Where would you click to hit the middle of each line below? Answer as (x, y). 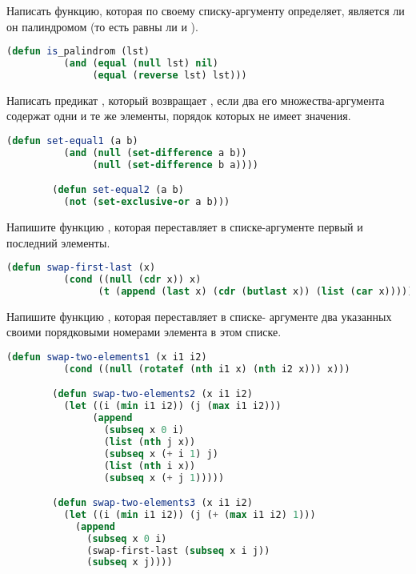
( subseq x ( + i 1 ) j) (161, 454)
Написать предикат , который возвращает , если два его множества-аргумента (196, 100)
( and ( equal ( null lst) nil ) (141, 64)
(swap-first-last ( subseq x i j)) (178, 550)
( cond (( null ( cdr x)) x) (132, 280)
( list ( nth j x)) (150, 442)
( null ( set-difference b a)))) (176, 165)
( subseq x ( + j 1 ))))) (164, 478)
